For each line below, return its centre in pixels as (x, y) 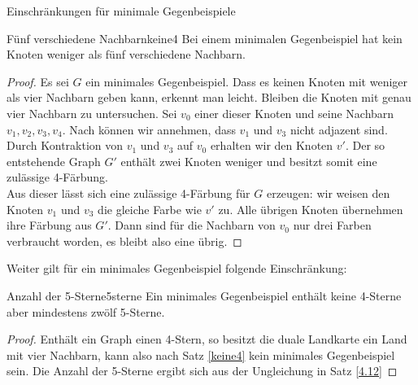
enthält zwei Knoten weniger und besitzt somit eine (249, 161)
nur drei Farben (332, 225)
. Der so (365, 145)
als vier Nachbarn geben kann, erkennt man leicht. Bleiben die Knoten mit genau (209, 97)
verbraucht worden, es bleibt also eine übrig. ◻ (124, 241)
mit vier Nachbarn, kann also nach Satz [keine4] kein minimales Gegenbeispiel (201, 354)
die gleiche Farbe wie (150, 209)
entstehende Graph (54, 161)
